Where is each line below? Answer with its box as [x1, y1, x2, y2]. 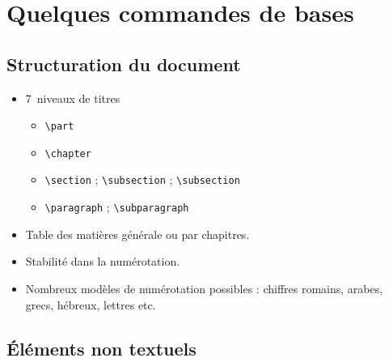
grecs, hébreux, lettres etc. [25, 296, 156, 313]
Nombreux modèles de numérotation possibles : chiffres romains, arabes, [25, 279, 383, 296]
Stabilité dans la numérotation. [25, 253, 180, 270]
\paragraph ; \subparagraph [44, 198, 189, 215]
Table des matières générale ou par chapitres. [25, 225, 250, 242]
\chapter [44, 147, 91, 160]
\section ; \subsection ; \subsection [44, 171, 240, 188]
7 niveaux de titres [25, 89, 121, 106]
